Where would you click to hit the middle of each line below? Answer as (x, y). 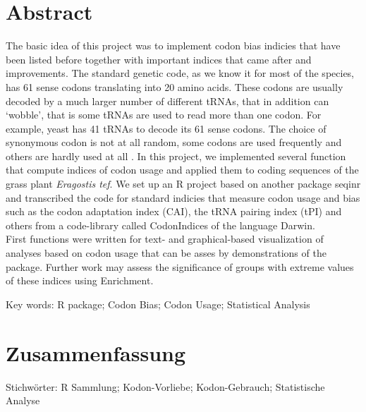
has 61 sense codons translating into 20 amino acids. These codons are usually (175, 86)
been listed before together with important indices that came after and (159, 59)
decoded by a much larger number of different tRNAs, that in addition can (167, 101)
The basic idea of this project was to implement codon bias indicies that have (173, 46)
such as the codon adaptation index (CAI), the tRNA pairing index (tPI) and (174, 211)
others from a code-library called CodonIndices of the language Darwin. (160, 225)
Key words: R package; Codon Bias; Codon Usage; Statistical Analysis (158, 304)
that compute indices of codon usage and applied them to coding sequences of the (182, 170)
